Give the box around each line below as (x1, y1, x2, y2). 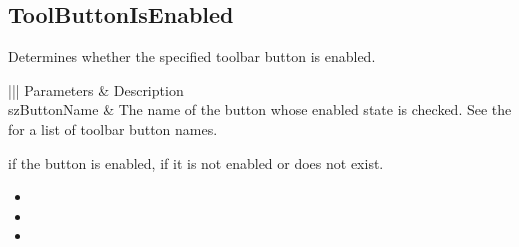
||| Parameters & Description (8, 79, 184, 100)
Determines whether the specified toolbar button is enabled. (8, 46, 376, 67)
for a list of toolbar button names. (8, 118, 218, 139)
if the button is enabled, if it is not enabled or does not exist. (8, 152, 384, 173)
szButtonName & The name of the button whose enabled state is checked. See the (8, 99, 512, 120)
